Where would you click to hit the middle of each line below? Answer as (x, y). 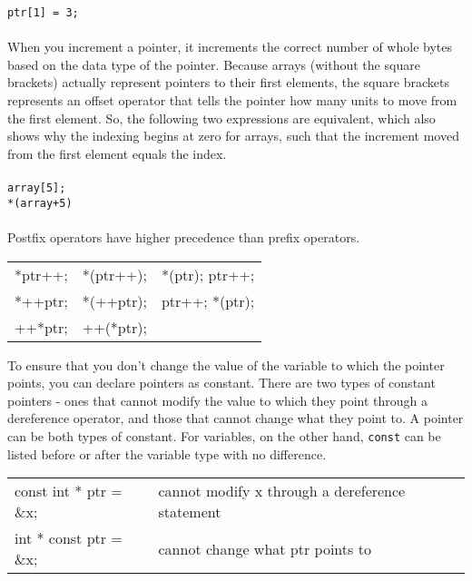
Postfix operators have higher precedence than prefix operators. (184, 236)
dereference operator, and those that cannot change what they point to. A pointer (236, 418)
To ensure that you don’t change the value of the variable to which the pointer (226, 364)
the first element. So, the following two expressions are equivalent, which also (221, 118)
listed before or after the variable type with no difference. (167, 453)
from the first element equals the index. (117, 153)
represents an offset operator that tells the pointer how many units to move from (232, 100)
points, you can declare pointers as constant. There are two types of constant (221, 383)
